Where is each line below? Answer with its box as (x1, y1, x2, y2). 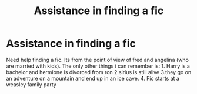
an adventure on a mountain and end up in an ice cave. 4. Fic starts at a (6, 75, 179, 82)
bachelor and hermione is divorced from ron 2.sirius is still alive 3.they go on (6, 68, 192, 75)
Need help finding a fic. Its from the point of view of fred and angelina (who (6, 56, 189, 63)
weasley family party (6, 81, 57, 88)
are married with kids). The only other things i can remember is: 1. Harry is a (6, 62, 190, 69)
